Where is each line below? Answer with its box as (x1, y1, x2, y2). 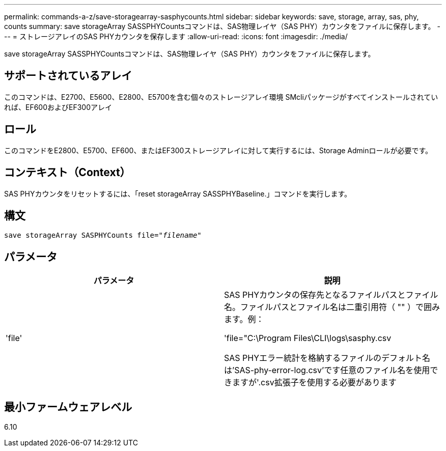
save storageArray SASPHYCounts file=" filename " (4, 231, 202, 240)
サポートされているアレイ (4, 69, 132, 82)
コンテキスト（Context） (4, 166, 131, 179)
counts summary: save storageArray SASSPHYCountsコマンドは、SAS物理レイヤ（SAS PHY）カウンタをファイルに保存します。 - (4, 22, 440, 31)
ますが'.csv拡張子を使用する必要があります (232, 377, 397, 388)
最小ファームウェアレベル (4, 400, 132, 413)
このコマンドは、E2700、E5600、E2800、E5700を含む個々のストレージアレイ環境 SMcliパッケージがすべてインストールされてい (4, 92, 438, 101)
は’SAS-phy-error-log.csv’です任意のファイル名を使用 (224, 365, 430, 376)
